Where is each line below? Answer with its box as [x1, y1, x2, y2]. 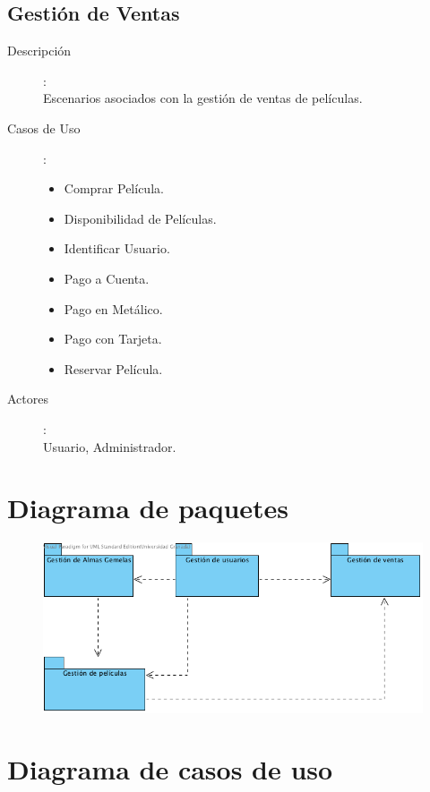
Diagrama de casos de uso [7, 751, 333, 788]
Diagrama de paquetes [7, 490, 289, 526]
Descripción [7, 41, 72, 60]
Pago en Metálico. [64, 299, 163, 318]
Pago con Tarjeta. [64, 329, 162, 348]
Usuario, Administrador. [43, 437, 176, 456]
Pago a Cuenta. [64, 268, 150, 287]
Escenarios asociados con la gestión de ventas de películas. [43, 89, 363, 107]
